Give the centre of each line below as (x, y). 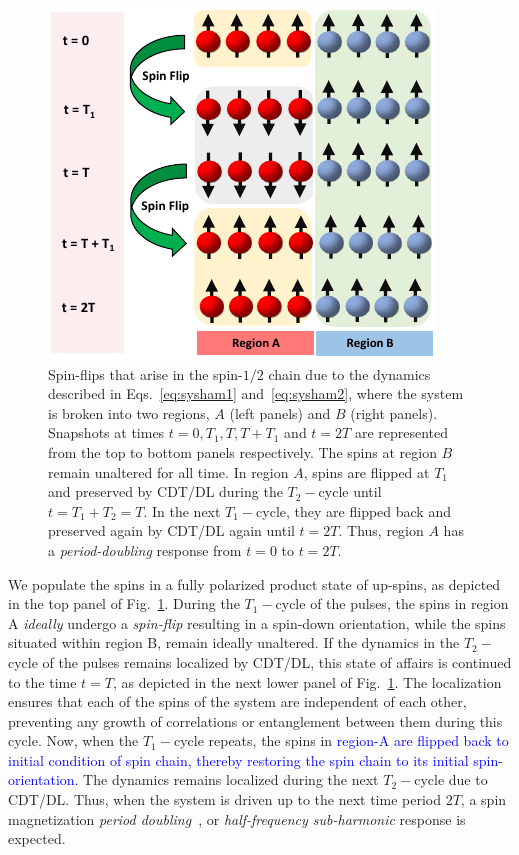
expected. (37, 838)
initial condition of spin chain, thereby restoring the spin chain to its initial (238, 759)
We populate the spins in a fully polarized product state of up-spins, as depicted (254, 583)
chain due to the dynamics (349, 373)
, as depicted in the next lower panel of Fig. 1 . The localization (307, 681)
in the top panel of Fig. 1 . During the (124, 603)
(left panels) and (280, 412)
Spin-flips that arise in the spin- (145, 373)
